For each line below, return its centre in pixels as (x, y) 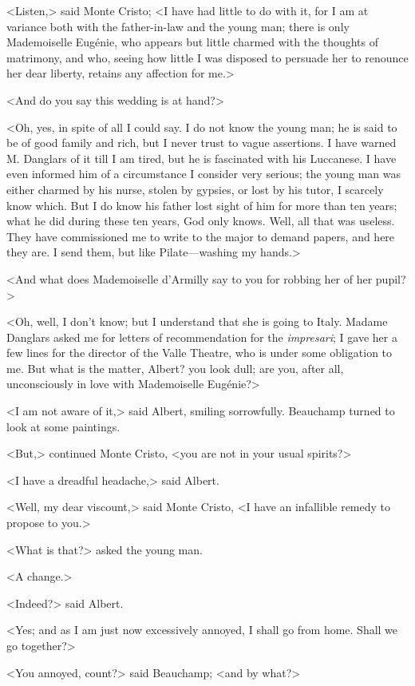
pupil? (391, 278)
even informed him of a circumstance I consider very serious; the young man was (204, 174)
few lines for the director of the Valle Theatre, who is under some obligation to (200, 353)
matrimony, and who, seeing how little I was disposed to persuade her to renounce (207, 57)
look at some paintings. (63, 426)
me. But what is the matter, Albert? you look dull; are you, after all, (175, 368)
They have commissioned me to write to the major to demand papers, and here (201, 236)
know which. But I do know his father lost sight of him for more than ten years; (202, 205)
